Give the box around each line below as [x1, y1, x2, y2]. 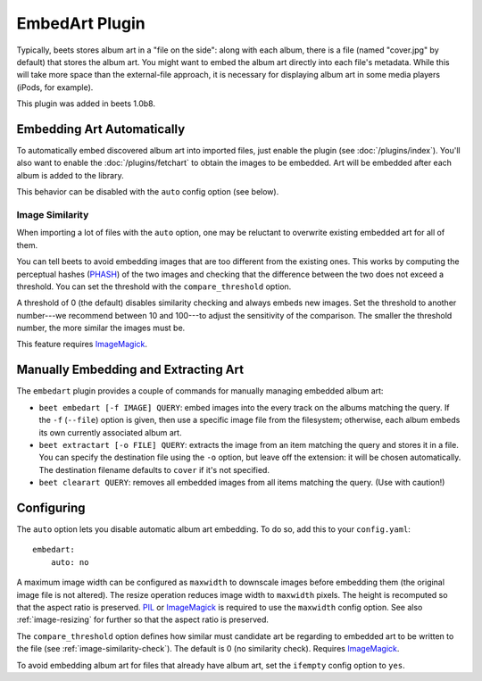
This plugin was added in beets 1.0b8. [16, 98, 156, 109]
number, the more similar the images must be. [16, 322, 186, 334]
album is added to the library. [16, 170, 124, 180]
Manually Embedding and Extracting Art [16, 362, 245, 378]
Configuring [16, 500, 86, 515]
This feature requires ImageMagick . [16, 339, 147, 350]
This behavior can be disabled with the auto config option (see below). [16, 187, 279, 197]
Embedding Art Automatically [16, 121, 186, 137]
